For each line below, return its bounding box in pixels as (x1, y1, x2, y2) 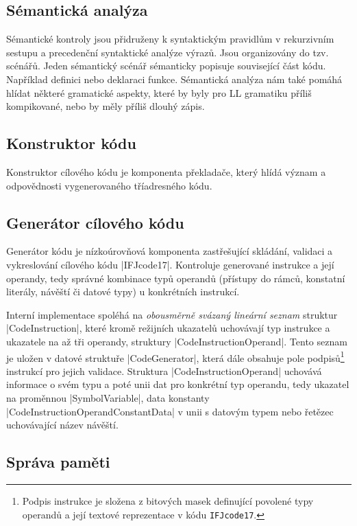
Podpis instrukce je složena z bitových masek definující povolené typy (22, 493, 314, 507)
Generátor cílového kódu (6, 211, 184, 233)
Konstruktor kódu (6, 133, 136, 154)
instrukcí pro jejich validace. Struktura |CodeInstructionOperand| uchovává (6, 363, 322, 378)
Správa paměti (6, 451, 110, 472)
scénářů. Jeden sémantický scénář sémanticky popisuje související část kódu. (6, 58, 326, 73)
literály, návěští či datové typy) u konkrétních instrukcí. (6, 284, 240, 299)
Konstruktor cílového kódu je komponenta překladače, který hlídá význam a (6, 164, 326, 179)
